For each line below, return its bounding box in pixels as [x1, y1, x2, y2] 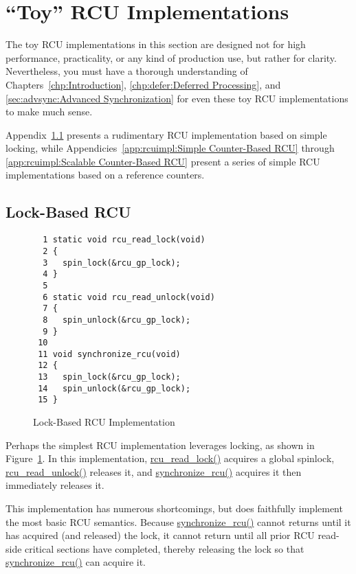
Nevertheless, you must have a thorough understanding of [5, 64, 248, 78]
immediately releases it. [5, 478, 104, 492]
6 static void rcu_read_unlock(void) [43, 292, 215, 302]
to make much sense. [5, 104, 93, 119]
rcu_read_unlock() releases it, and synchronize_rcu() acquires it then [5, 464, 302, 479]
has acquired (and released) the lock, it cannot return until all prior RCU [5, 528, 315, 542]
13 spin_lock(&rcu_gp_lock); [38, 372, 181, 382]
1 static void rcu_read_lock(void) [43, 235, 205, 245]
